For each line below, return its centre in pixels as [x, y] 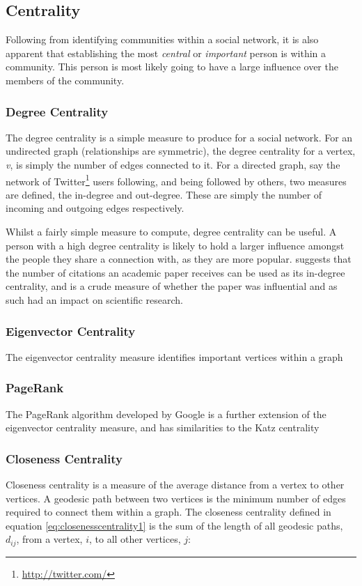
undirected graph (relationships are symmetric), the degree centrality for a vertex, [181, 151]
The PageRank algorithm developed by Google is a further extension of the [166, 414]
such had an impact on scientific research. [95, 299]
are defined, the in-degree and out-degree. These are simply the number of [164, 194]
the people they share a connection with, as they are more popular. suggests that [179, 259]
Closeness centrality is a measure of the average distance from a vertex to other [175, 485]
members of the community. [65, 80]
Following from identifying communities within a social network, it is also [162, 39]
